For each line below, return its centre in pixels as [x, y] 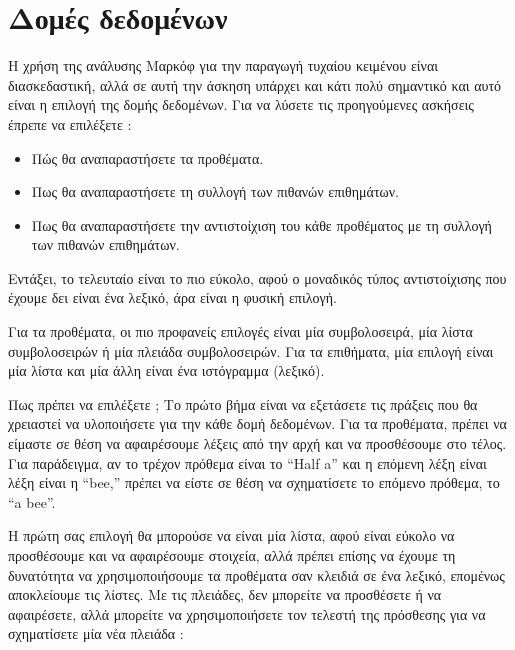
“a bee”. [32, 501]
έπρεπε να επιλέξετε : [70, 123]
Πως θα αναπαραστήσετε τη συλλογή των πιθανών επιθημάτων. [215, 191]
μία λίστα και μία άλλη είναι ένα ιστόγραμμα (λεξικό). [166, 370]
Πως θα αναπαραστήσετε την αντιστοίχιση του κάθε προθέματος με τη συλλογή [261, 224]
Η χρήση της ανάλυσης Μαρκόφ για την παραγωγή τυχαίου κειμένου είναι [223, 65]
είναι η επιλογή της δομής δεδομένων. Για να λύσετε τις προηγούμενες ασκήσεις [241, 104]
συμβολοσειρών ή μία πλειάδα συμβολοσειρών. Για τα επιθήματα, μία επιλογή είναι [251, 350]
